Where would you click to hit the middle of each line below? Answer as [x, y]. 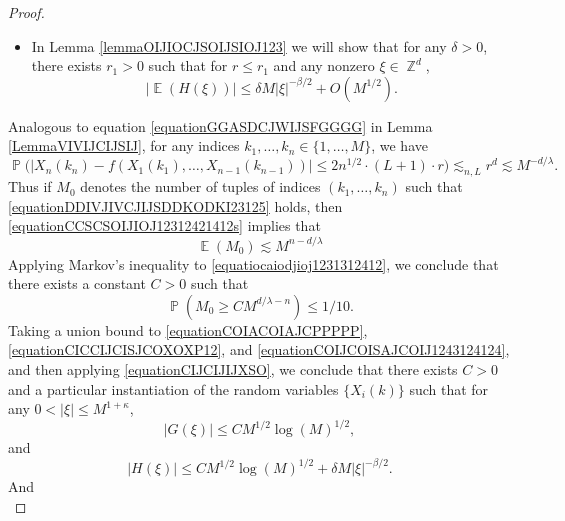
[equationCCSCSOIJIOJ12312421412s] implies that [164, 225]
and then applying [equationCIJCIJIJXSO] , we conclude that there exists [233, 368]
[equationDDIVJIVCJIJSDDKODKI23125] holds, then [175, 205]
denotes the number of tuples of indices [200, 186]
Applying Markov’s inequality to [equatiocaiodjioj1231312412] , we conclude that [253, 263]
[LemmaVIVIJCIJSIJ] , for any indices [124, 145]
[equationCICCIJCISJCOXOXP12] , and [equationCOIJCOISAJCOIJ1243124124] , [259, 349]
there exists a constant [77, 283]
